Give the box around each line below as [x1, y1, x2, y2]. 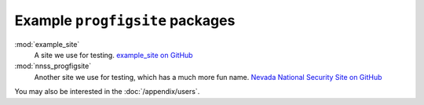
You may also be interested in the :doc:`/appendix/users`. [14, 87, 200, 96]
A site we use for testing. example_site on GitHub [34, 50, 193, 60]
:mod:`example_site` [14, 39, 80, 49]
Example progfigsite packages [14, 12, 236, 29]
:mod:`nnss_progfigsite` [14, 61, 92, 71]
